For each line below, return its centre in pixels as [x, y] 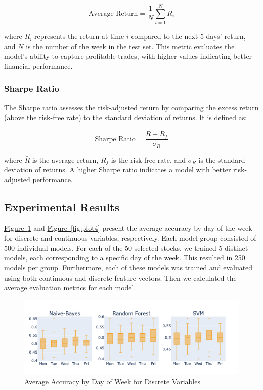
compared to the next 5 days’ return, [188, 36]
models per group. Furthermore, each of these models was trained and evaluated [128, 267]
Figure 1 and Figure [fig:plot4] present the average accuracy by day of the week [128, 228]
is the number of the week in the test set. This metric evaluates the [130, 46]
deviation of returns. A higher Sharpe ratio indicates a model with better [118, 169]
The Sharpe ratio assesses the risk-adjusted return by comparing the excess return [131, 107]
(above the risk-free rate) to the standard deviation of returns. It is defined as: [126, 117]
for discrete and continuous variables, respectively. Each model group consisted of [130, 238]
